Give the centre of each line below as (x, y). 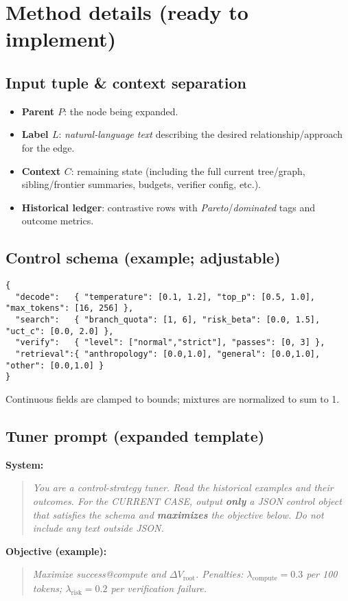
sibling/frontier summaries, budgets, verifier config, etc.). (141, 184)
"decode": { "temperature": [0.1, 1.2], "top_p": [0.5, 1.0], (165, 297)
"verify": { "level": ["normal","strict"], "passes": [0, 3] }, (170, 343)
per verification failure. (159, 588)
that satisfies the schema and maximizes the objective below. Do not (178, 514)
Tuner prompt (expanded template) (135, 436)
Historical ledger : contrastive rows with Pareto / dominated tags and (168, 207)
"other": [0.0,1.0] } (55, 365)
